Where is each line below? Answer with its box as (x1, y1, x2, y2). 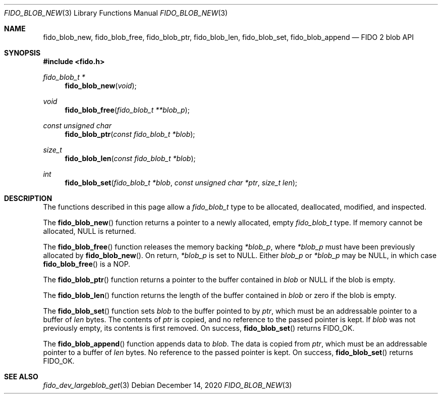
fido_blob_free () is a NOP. (43, 260, 131, 268)
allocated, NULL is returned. (43, 227, 136, 235)
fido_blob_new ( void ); (65, 81, 137, 90)
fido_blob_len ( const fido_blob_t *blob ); (65, 154, 196, 163)
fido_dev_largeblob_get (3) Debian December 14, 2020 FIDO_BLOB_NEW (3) (43, 381, 292, 389)
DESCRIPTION (4, 194, 52, 203)
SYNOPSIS (4, 48, 41, 57)
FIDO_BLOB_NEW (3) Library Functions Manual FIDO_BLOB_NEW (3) (4, 9, 228, 17)
